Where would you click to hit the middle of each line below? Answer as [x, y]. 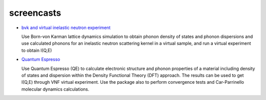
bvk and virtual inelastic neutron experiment [66, 28]
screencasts [35, 13]
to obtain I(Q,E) [37, 50]
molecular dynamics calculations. [55, 89]
